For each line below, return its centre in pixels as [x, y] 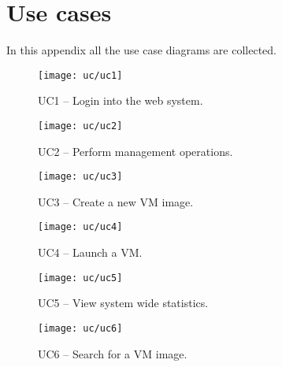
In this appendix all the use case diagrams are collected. [141, 50]
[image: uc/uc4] [80, 227]
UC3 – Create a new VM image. [116, 201]
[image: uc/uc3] [80, 177]
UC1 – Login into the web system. [121, 100]
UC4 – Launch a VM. [90, 252]
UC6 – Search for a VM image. [113, 353]
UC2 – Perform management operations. [135, 151]
